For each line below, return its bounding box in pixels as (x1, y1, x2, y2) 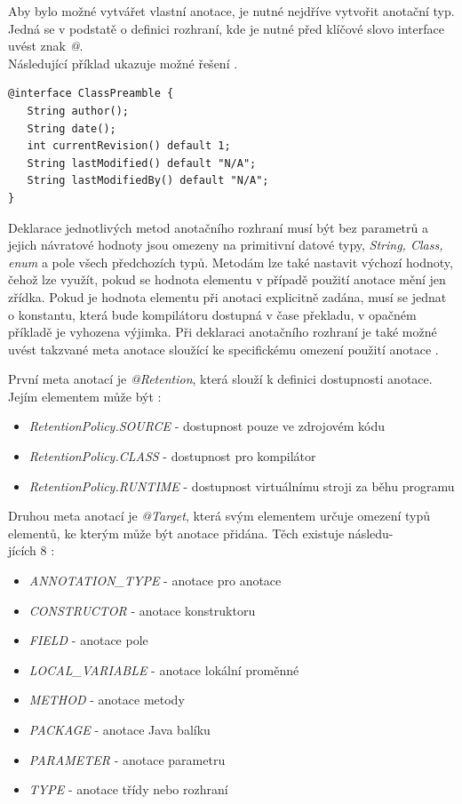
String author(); (27, 104, 130, 117)
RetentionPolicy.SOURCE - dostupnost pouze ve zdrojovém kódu (28, 417, 386, 435)
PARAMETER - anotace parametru (28, 750, 226, 768)
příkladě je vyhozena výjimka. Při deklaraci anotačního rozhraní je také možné (8, 322, 437, 341)
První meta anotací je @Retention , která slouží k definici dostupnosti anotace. (8, 370, 433, 388)
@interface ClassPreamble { (8, 87, 174, 100)
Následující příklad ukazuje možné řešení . (8, 53, 238, 72)
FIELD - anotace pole (28, 631, 148, 649)
